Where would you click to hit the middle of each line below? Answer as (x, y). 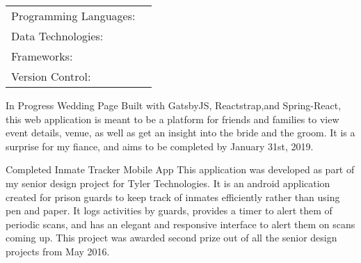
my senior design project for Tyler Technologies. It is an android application (168, 183)
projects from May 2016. (58, 251)
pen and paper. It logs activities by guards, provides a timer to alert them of (169, 210)
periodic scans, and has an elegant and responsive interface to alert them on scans (180, 224)
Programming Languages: (73, 16)
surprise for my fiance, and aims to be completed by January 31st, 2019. (160, 146)
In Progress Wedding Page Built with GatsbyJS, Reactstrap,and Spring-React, (174, 105)
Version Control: (51, 76)
